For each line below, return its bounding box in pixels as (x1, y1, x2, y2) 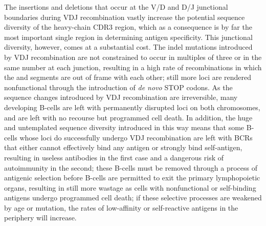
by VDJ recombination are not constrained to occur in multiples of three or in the (4, 51, 262, 62)
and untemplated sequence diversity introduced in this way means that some (4, 122, 245, 133)
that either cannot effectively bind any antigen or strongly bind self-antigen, (4, 142, 242, 153)
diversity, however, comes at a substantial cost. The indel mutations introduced (4, 42, 253, 52)
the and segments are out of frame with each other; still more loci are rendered (4, 72, 252, 83)
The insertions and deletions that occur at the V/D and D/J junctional (4, 2, 228, 12)
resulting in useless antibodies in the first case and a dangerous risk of (4, 152, 224, 162)
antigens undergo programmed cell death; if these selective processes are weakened (4, 192, 262, 203)
